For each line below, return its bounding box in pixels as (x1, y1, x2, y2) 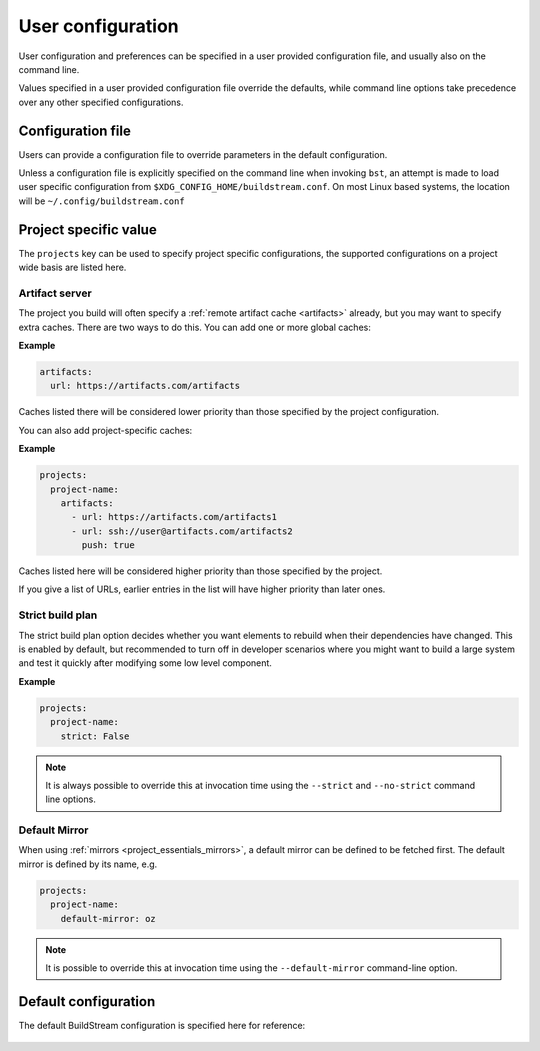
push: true (81, 540, 135, 551)
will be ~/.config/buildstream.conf (18, 195, 185, 207)
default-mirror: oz (60, 913, 157, 924)
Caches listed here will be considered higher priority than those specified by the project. (18, 565, 383, 577)
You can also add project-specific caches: (18, 424, 193, 436)
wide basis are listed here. (18, 261, 127, 274)
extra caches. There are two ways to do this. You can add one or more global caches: (18, 321, 372, 333)
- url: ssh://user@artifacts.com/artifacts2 (71, 525, 294, 537)
